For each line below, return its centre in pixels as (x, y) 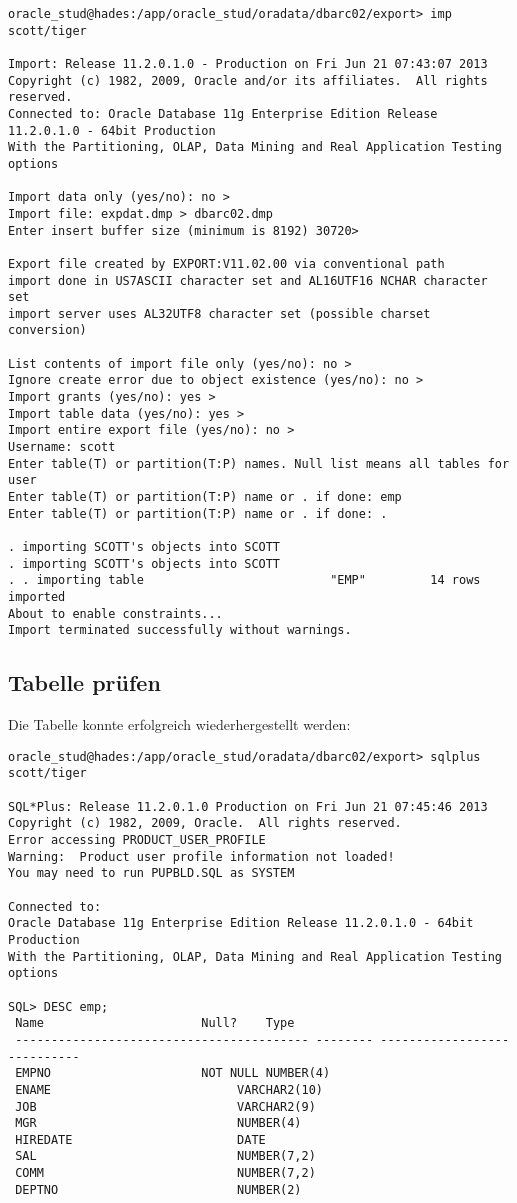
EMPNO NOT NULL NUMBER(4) (173, 1073)
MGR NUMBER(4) (158, 1123)
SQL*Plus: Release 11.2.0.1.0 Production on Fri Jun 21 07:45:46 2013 (248, 806)
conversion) (47, 330)
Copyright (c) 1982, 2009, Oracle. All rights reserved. (205, 823)
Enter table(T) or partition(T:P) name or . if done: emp (205, 497)
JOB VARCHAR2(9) (165, 1106)
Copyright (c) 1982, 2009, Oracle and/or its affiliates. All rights (248, 80)
